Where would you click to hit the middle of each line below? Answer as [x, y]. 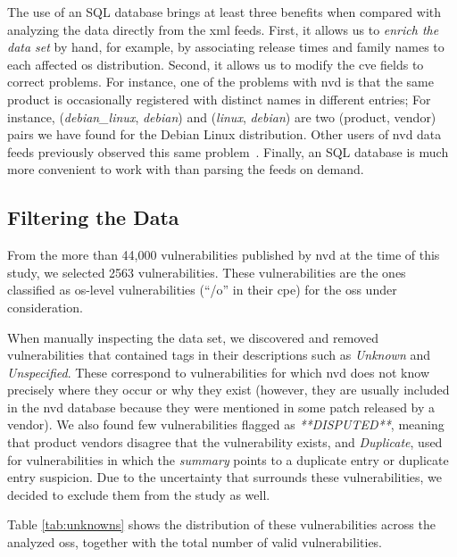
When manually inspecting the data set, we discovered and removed [193, 337]
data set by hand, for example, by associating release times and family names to [226, 47]
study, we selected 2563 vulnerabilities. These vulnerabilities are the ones [207, 272]
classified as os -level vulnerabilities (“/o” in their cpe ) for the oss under [202, 290]
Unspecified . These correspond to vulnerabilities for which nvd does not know [218, 372]
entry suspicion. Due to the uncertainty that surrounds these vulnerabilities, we [224, 477]
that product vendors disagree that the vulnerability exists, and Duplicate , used [225, 442]
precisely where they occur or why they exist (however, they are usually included [228, 390]
